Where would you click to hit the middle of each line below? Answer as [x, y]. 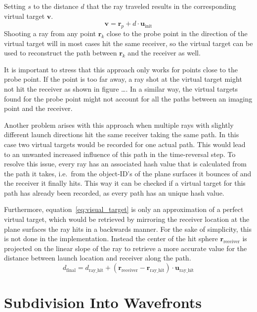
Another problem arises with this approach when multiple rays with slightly [119, 125]
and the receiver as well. [164, 53]
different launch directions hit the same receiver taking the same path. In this [122, 134]
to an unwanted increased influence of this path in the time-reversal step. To [120, 154]
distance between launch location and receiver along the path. [98, 258]
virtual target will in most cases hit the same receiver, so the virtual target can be [128, 43]
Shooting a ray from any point [50, 33]
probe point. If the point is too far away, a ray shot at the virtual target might [123, 79]
